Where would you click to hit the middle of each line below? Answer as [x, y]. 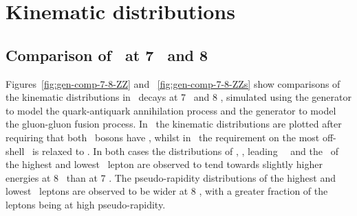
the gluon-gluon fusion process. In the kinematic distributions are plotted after [174, 124]
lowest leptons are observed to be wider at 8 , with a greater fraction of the [167, 191]
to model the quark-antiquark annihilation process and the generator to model [171, 110]
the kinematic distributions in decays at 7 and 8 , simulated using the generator [178, 97]
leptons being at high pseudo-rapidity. [86, 204]
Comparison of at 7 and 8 [107, 55]
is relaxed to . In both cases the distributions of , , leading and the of [185, 151]
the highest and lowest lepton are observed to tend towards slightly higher [164, 164]
